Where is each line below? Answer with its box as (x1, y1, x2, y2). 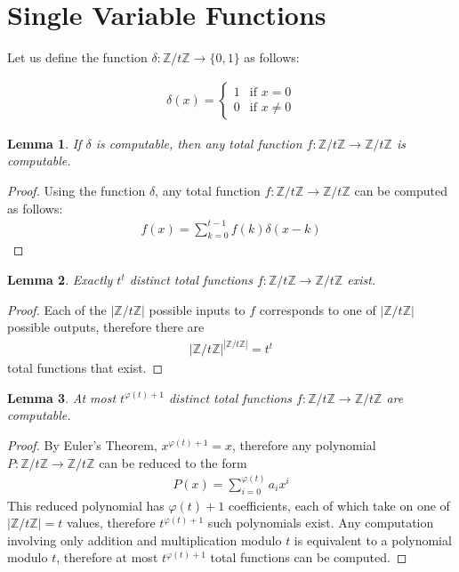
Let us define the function (7, 48, 148, 67)
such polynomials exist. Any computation (207, 513, 434, 532)
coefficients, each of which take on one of (228, 495, 450, 514)
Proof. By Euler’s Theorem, (7, 436, 157, 455)
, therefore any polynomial (232, 436, 376, 455)
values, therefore (66, 513, 156, 532)
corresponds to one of (259, 300, 376, 318)
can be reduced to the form (99, 453, 247, 471)
